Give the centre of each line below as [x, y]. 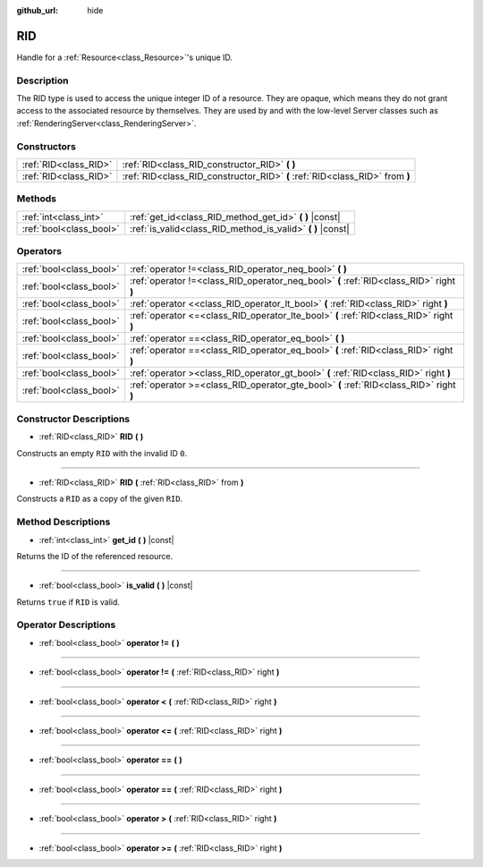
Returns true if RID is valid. [68, 602]
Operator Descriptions [66, 625]
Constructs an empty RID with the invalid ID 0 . [102, 453]
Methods [37, 199]
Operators [39, 251]
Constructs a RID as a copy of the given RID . [100, 499]
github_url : [37, 10]
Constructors [46, 146]
